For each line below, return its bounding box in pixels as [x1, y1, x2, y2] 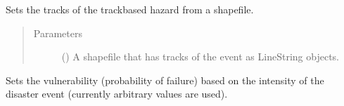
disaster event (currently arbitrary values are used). [6, 86, 228, 101]
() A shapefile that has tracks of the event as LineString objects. [61, 49, 339, 64]
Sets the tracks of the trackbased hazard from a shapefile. [6, 2, 254, 16]
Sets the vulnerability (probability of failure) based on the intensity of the [6, 72, 324, 87]
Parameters [33, 25, 82, 40]
